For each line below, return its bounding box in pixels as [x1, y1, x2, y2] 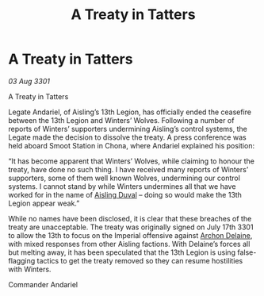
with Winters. [8, 264, 52, 274]
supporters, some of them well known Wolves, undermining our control [8, 173, 240, 183]
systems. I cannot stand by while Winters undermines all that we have [8, 181, 236, 191]
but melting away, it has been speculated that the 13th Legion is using [8, 248, 236, 257]
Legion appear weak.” [8, 198, 80, 208]
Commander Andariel [8, 279, 78, 289]
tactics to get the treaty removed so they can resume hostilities [36, 256, 243, 265]
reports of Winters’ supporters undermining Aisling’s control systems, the [8, 124, 247, 133]
